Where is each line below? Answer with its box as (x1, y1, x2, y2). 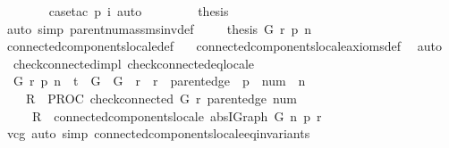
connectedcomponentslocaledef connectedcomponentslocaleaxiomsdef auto (6, 37, 442, 55)
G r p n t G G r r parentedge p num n (13, 71, 306, 90)
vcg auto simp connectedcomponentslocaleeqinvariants (6, 124, 310, 143)
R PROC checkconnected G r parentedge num (25, 88, 297, 107)
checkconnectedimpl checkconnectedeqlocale (13, 53, 255, 72)
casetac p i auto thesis (48, 2, 229, 20)
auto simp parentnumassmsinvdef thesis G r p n (6, 19, 312, 37)
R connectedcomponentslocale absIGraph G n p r (31, 106, 322, 125)
